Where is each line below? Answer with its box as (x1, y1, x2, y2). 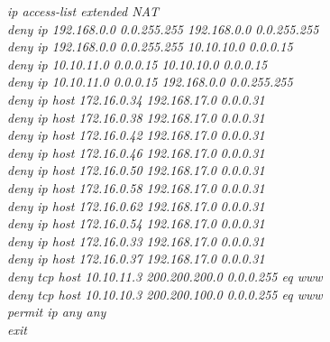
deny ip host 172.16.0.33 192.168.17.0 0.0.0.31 (7, 231, 265, 250)
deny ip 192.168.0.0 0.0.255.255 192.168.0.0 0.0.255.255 (7, 19, 319, 38)
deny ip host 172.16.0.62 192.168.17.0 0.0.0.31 (7, 196, 265, 215)
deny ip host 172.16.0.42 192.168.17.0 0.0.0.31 (7, 125, 265, 144)
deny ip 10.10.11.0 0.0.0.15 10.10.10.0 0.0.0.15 (7, 54, 268, 73)
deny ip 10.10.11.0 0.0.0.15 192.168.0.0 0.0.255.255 (7, 72, 293, 91)
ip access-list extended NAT (7, 2, 159, 20)
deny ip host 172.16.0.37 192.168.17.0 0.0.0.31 (7, 249, 265, 268)
